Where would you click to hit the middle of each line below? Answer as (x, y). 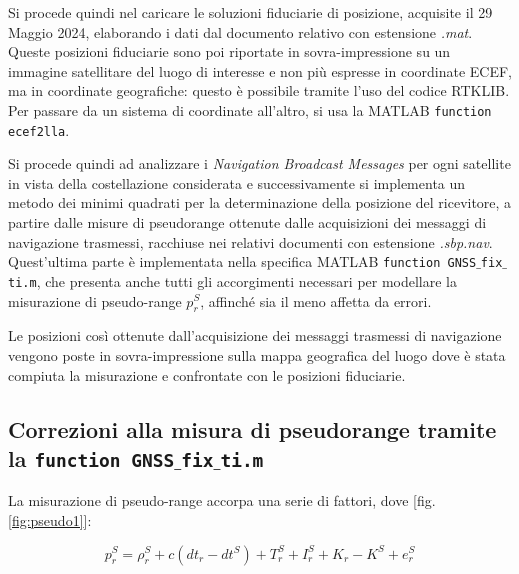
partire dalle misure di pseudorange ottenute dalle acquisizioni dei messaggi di (247, 222)
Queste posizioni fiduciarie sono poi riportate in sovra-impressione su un (229, 51)
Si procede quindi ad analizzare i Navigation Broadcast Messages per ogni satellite (259, 163)
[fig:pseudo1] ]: (50, 519)
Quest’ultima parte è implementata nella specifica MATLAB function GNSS (242, 261)
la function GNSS (91, 457)
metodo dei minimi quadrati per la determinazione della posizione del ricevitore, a (260, 202)
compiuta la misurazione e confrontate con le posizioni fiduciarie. (207, 374)
